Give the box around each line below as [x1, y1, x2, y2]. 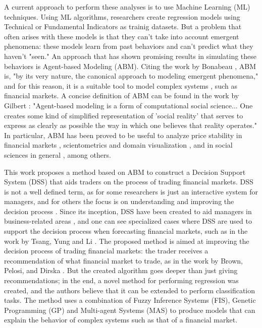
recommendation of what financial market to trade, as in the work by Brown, [4, 255, 243, 266]
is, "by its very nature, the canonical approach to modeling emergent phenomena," [4, 71, 258, 81]
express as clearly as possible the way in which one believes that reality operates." [4, 120, 257, 130]
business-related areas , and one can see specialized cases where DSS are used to [4, 216, 252, 226]
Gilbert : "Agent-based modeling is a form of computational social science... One [4, 100, 253, 110]
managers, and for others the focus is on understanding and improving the [4, 196, 234, 207]
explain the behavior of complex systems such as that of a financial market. [4, 314, 238, 325]
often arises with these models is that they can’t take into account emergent [4, 31, 239, 41]
